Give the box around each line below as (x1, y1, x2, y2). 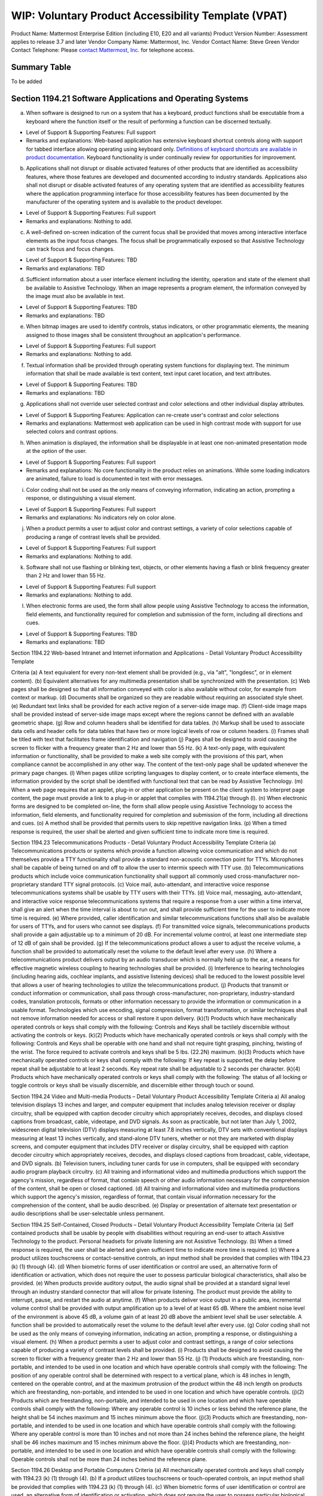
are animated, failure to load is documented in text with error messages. (26, 475, 203, 482)
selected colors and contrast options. (26, 428, 118, 435)
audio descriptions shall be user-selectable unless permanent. (11, 1210, 164, 1217)
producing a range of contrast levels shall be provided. (26, 533, 161, 540)
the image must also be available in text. (26, 292, 125, 299)
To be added (11, 78, 42, 85)
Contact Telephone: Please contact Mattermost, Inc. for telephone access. (11, 47, 194, 54)
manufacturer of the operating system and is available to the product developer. (26, 198, 223, 206)
